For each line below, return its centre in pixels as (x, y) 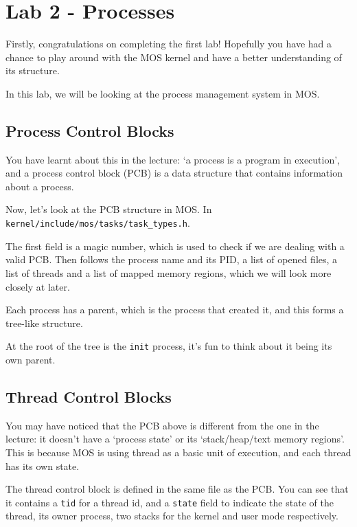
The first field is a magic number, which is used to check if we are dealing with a (175, 246)
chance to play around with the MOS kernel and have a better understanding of (174, 57)
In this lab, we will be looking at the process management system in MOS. (163, 93)
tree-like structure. (44, 323)
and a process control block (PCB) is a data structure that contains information (174, 173)
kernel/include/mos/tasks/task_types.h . (98, 223)
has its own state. (43, 466)
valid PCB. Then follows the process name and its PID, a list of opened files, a (172, 259)
